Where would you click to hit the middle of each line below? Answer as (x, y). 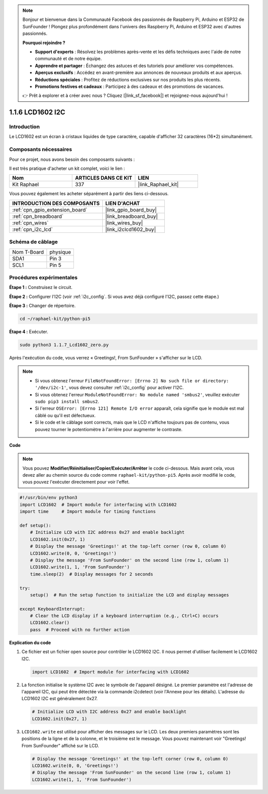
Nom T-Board (28, 252)
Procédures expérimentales (43, 277)
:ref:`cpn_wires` (31, 222)
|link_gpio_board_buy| (131, 210)
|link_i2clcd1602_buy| (131, 229)
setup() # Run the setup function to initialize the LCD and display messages (130, 595)
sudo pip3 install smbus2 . (67, 401)
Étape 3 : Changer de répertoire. (42, 306)
